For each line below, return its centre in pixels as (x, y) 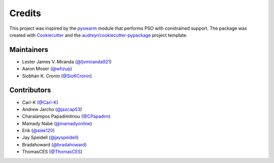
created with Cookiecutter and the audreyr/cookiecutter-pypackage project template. (98, 35)
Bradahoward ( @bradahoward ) (55, 144)
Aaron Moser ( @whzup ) (47, 69)
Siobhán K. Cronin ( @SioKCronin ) (57, 76)
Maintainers (29, 50)
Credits (25, 13)
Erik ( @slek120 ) (39, 131)
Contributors (30, 90)
